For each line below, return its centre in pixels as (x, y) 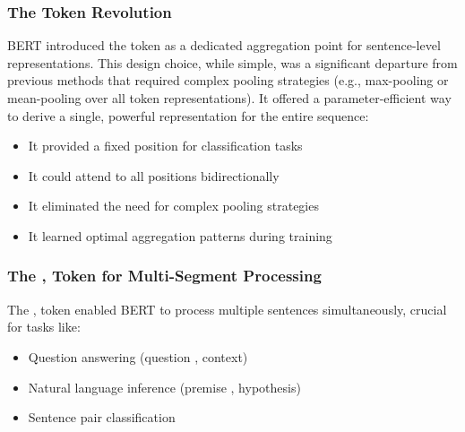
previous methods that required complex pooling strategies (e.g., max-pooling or (228, 80)
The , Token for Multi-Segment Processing (164, 276)
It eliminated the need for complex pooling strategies (173, 206)
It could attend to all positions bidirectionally (154, 175)
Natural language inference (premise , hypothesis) (164, 387)
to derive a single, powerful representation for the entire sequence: (188, 115)
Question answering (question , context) (138, 356)
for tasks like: (44, 327)
